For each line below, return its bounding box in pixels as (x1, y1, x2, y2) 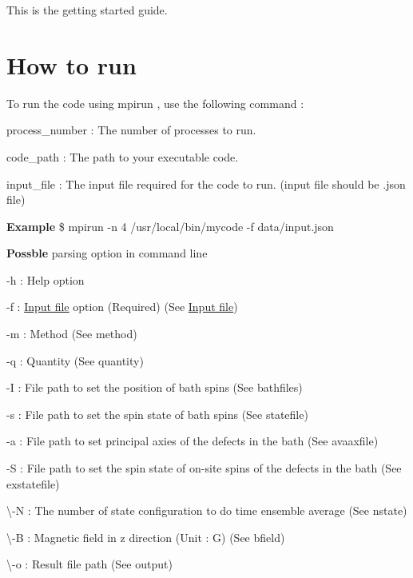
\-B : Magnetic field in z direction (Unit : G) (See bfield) (6, 528, 285, 545)
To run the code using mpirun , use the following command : (6, 94, 304, 111)
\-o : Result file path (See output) (6, 556, 173, 572)
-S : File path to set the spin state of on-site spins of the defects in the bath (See (6, 460, 402, 476)
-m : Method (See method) (6, 325, 137, 342)
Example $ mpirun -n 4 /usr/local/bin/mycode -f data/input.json (6, 217, 334, 234)
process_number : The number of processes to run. (6, 122, 256, 138)
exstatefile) (6, 475, 60, 492)
